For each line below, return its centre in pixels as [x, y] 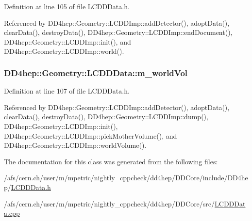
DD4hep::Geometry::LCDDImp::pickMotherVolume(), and [91, 135]
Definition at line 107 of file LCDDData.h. [67, 91]
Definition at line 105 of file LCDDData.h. [67, 6]
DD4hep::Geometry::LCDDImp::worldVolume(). [75, 145]
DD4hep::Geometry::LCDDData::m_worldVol [96, 72]
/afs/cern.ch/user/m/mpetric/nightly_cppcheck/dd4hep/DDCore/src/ [109, 203]
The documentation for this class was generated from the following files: [111, 161]
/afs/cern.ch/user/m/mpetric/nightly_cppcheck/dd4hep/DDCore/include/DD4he [126, 178]
